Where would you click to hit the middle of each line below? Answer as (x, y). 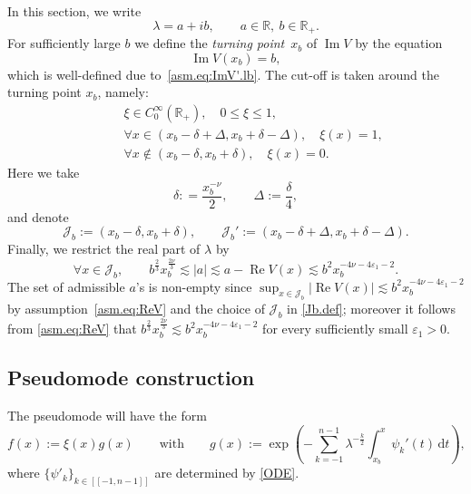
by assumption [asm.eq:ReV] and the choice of (136, 309)
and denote (38, 216)
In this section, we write (74, 11)
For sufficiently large (64, 43)
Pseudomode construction (131, 378)
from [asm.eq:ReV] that (72, 329)
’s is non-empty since (194, 286)
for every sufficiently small (335, 329)
